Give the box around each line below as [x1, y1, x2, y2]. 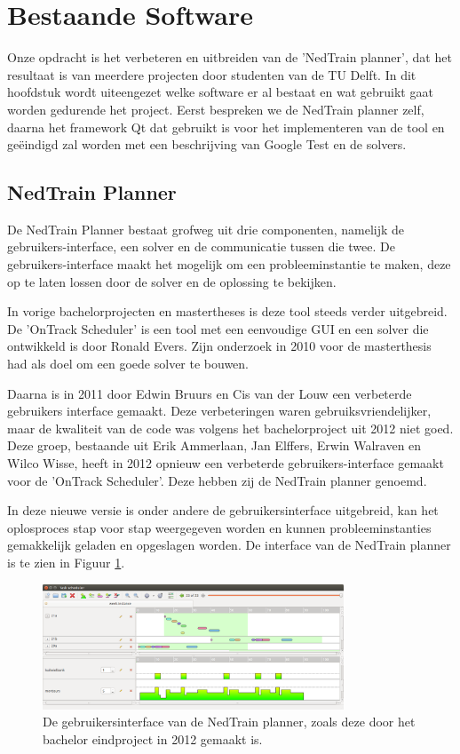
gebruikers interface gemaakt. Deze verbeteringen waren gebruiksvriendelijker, [7, 401, 432, 420]
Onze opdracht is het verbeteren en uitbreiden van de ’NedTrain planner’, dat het [7, 48, 452, 67]
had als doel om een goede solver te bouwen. [7, 354, 249, 373]
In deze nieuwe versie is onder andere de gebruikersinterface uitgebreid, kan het [7, 501, 439, 520]
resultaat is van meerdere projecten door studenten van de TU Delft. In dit [7, 65, 416, 83]
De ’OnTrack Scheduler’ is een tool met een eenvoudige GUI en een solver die [7, 319, 429, 337]
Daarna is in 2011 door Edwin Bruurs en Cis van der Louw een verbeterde [7, 384, 412, 402]
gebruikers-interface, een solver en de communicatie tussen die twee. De [7, 237, 395, 256]
